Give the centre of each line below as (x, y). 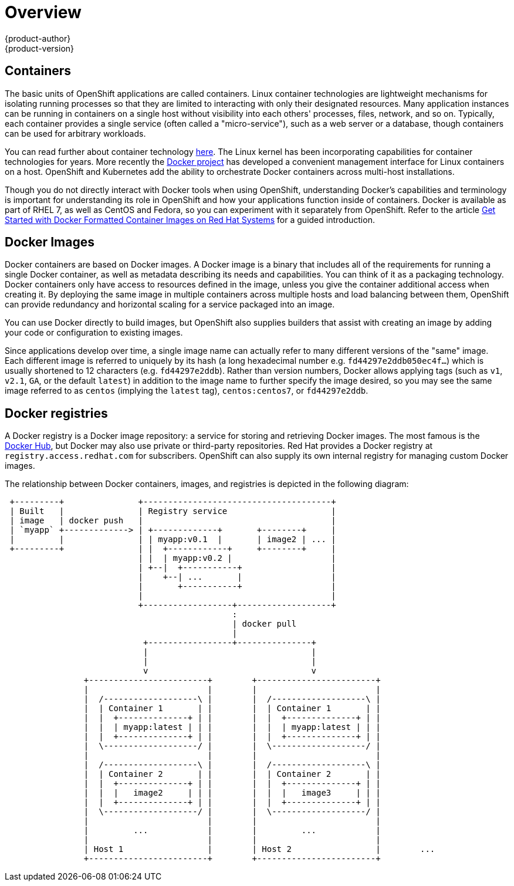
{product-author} (38, 38)
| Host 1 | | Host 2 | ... (259, 849)
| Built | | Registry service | (173, 511)
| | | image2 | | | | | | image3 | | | (232, 793)
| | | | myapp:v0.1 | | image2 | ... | (173, 540)
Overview (43, 12)
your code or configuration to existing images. (94, 333)
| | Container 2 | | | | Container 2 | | (232, 774)
